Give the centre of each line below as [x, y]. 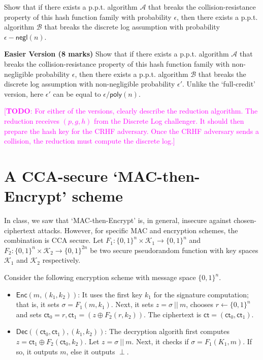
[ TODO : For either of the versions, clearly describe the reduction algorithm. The [131, 111]
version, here [24, 93]
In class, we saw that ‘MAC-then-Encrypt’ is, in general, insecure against [118, 220]
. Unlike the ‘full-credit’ [219, 84]
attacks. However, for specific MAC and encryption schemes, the [138, 230]
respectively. [61, 260]
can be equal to [77, 93]
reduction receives [32, 120]
